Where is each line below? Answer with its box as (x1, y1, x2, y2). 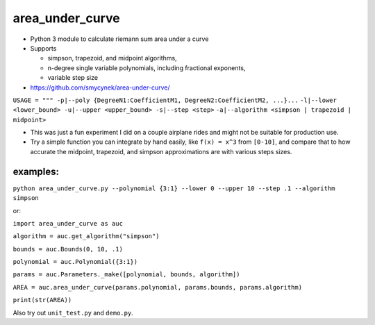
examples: (12, 165, 59, 177)
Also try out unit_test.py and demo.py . (12, 308, 133, 317)
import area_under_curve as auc (12, 219, 123, 227)
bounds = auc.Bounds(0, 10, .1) (12, 245, 123, 253)
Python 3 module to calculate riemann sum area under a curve (30, 35, 209, 43)
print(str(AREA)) (12, 296, 72, 304)
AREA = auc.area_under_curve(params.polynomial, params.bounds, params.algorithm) (12, 283, 302, 291)
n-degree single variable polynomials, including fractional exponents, (47, 63, 246, 72)
